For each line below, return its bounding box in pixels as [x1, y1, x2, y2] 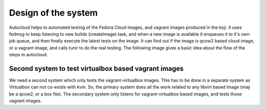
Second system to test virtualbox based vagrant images [9, 64, 184, 73]
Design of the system [9, 7, 98, 18]
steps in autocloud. [9, 52, 48, 58]
